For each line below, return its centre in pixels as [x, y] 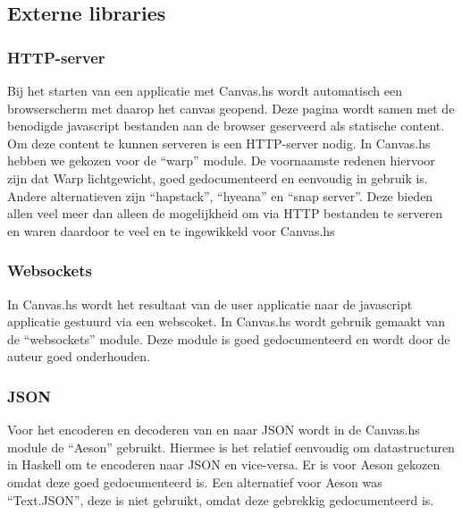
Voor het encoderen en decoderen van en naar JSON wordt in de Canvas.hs [214, 430]
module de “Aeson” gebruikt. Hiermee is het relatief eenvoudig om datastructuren [231, 447]
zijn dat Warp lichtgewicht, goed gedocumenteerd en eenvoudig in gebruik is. [218, 177]
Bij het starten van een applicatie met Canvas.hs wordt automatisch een [205, 90]
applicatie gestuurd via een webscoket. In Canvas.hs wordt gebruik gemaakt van [227, 321]
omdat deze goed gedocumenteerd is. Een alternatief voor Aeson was [195, 481]
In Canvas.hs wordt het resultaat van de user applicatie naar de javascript [210, 304]
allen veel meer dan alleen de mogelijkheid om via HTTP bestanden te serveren [225, 213]
